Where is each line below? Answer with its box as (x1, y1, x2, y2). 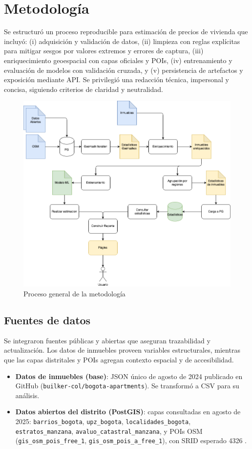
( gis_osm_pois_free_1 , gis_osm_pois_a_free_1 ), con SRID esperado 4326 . (15, 435, 247, 446)
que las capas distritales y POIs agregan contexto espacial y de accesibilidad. (4, 355, 234, 365)
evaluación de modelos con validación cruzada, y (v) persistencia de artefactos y (4, 65, 243, 75)
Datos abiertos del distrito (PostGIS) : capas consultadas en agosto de (15, 406, 241, 417)
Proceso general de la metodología (23, 289, 126, 299)
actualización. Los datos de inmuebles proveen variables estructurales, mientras (4, 345, 240, 355)
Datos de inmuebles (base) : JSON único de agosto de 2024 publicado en (15, 371, 243, 381)
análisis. (15, 390, 40, 400)
